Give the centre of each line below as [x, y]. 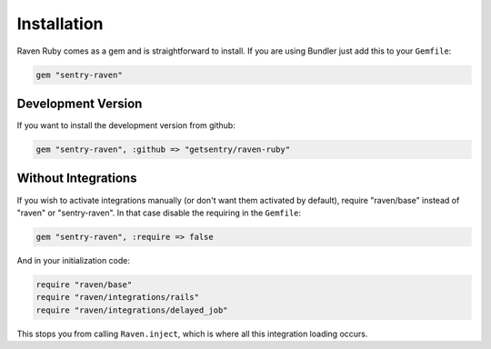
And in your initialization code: [74, 260]
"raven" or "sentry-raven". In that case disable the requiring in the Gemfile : [159, 213]
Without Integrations [77, 179]
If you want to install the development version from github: [126, 125]
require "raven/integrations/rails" [118, 297]
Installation [60, 24]
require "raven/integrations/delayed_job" [132, 310]
